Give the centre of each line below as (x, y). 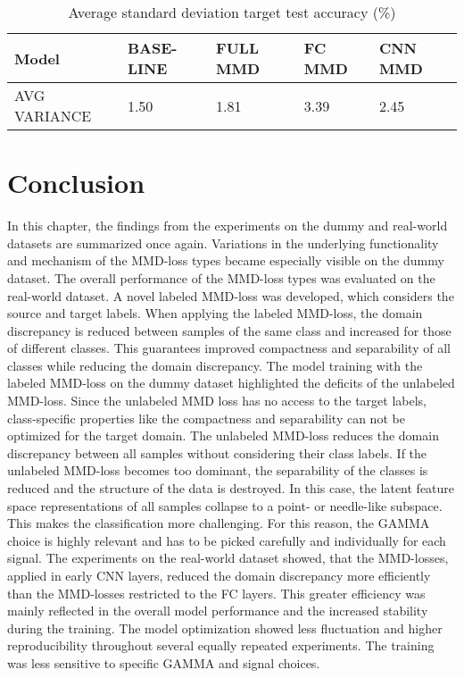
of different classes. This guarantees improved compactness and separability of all (229, 348)
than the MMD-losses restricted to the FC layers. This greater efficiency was (216, 593)
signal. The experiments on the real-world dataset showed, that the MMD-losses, (228, 558)
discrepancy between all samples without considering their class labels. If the (217, 452)
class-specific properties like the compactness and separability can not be (206, 418)
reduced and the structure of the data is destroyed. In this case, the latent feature (231, 488)
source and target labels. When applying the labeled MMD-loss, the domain (215, 313)
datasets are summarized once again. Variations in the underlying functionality (223, 243)
